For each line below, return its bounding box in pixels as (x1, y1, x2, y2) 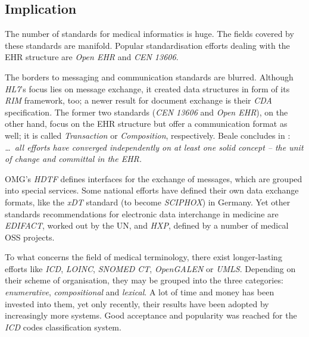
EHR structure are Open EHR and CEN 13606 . (5, 51, 179, 63)
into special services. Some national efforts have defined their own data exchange (5, 184, 299, 196)
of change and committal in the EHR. (5, 152, 142, 165)
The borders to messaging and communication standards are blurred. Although (5, 70, 294, 83)
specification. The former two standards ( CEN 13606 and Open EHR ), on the (5, 105, 288, 118)
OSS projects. (5, 230, 55, 243)
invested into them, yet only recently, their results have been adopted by (5, 297, 269, 310)
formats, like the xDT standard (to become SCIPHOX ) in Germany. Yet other (5, 195, 291, 208)
